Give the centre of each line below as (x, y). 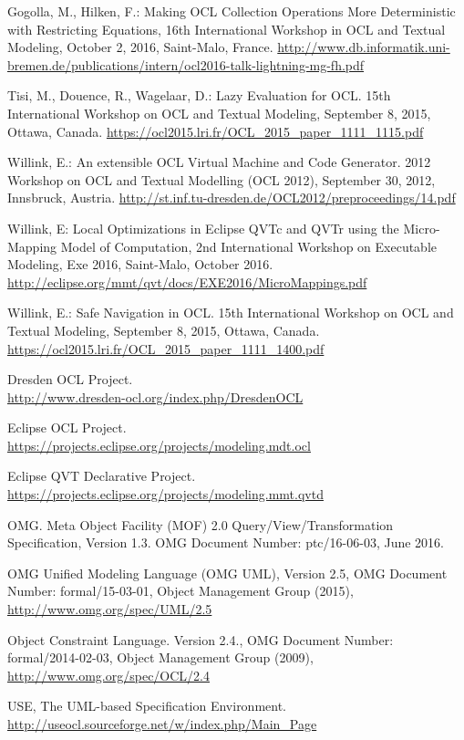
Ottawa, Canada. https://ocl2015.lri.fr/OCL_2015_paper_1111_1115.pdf (216, 131)
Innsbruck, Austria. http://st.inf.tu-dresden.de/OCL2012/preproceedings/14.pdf (232, 198)
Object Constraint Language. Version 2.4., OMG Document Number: (201, 639)
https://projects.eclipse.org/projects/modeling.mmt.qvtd (165, 494)
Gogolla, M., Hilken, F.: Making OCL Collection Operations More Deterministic (232, 11)
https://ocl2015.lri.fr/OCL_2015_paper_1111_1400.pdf (166, 348)
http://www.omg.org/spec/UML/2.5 (110, 609)
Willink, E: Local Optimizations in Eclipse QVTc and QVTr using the (203, 228)
